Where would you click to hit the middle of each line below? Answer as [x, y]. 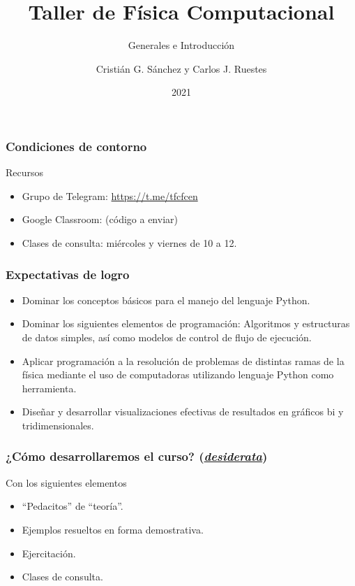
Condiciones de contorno [76, 146]
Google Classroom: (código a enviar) [100, 219]
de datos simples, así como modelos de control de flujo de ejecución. [167, 337]
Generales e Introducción [181, 45]
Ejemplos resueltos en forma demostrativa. [113, 529]
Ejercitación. [49, 553]
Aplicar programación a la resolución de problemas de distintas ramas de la [183, 360]
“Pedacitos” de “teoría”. [73, 506]
